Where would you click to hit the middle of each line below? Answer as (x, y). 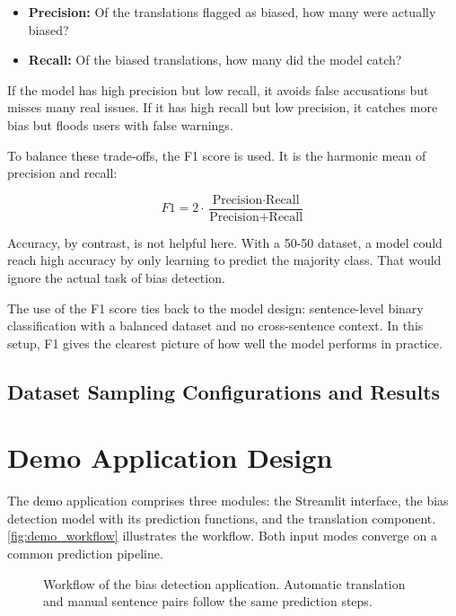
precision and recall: (62, 173)
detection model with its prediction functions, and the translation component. (222, 518)
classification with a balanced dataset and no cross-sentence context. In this (215, 326)
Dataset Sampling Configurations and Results (224, 391)
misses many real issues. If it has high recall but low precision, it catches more (223, 107)
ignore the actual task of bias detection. (116, 277)
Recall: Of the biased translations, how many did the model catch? (215, 60)
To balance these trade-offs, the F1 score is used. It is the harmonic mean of (217, 155)
